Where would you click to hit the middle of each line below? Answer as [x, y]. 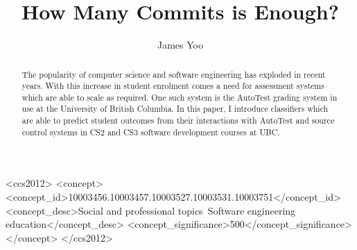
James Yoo [180, 45]
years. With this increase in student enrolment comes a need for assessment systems [173, 86]
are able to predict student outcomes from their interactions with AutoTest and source [178, 120]
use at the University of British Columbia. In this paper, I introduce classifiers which [175, 109]
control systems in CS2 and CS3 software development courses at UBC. [151, 132]
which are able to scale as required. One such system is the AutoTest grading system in [180, 97]
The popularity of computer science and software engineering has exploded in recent [174, 74]
